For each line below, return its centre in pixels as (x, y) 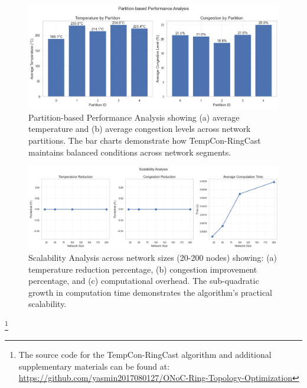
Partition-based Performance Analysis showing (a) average (134, 117)
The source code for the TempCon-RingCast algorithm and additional (145, 355)
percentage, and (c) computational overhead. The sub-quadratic (144, 281)
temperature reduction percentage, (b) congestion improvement (143, 269)
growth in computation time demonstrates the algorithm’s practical (150, 292)
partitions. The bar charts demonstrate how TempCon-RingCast (145, 140)
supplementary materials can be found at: (94, 366)
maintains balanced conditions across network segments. (130, 152)
